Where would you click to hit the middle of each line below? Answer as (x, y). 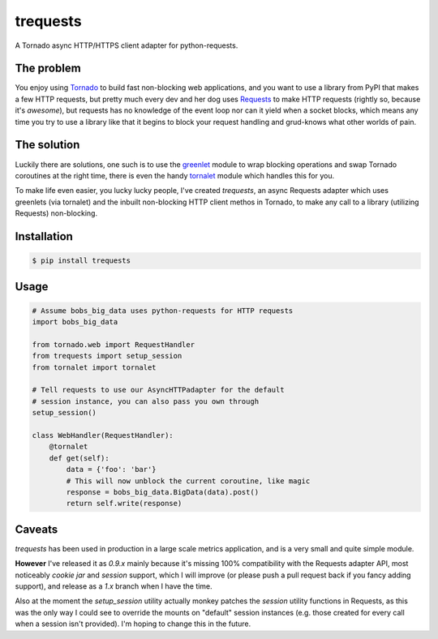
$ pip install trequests (82, 261)
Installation (44, 236)
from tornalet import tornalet (94, 367)
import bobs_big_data (75, 322)
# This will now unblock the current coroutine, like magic (188, 481)
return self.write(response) (124, 504)
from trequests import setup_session (107, 356)
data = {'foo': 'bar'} (112, 470)
